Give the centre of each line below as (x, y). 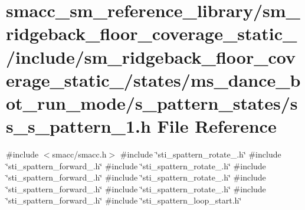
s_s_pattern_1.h (78, 126)
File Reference (217, 126)
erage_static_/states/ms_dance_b (153, 79)
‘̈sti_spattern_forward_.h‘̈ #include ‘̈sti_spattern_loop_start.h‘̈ (124, 200)
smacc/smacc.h (79, 154)
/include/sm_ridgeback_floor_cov (151, 56)
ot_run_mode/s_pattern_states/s (152, 102)
